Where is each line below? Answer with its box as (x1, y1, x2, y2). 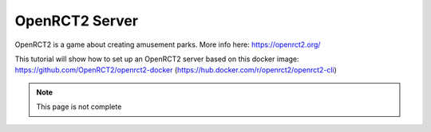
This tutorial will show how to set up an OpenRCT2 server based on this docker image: (14, 54, 299, 64)
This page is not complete (36, 102, 122, 111)
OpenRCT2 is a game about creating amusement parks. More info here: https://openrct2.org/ (14, 40, 321, 49)
